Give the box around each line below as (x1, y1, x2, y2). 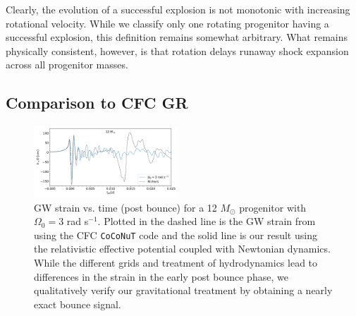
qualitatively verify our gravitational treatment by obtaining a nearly (34, 283, 333, 298)
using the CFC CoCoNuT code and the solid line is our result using (34, 227, 317, 242)
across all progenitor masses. (6, 57, 128, 72)
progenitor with (239, 200, 307, 214)
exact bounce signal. (34, 296, 121, 311)
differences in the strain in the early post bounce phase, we (34, 269, 288, 284)
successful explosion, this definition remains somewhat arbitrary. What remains (6, 30, 348, 44)
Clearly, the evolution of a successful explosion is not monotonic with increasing (6, 2, 350, 16)
